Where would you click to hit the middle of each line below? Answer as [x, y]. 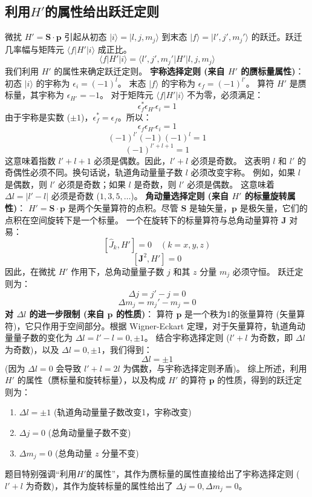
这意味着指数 [30, 160]
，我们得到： [127, 349]
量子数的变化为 [43, 337]
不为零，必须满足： [225, 95]
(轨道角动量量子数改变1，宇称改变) [122, 412]
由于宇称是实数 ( [38, 117]
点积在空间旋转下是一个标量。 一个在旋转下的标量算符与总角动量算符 [142, 219]
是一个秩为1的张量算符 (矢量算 [245, 314]
